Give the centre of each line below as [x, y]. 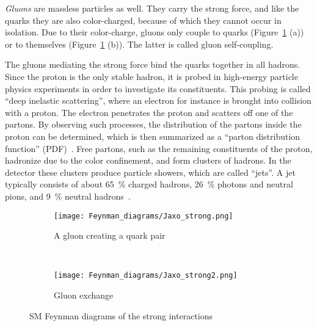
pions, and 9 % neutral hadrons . [68, 196]
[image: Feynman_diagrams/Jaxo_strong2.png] [146, 276]
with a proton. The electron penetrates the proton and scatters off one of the [149, 112]
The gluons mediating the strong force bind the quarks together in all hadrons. [153, 64]
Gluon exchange [84, 295]
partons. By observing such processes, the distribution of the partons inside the [153, 124]
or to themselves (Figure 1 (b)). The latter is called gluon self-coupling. [139, 44]
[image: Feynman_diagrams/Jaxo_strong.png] [144, 216]
